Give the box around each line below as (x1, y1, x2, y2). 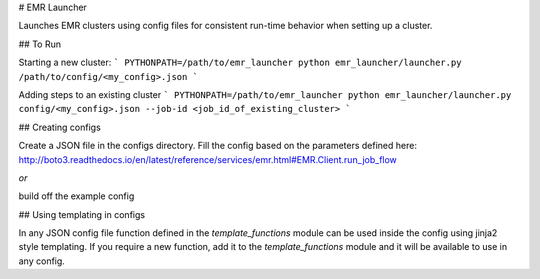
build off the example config (18, 190, 135, 202)
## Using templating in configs (18, 208, 145, 220)
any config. (18, 255, 65, 267)
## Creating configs (18, 121, 102, 133)
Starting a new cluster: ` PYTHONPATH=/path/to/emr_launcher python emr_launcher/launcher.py (18, 56, 462, 69)
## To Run (18, 38, 62, 50)
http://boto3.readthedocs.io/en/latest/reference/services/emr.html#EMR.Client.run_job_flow (18, 153, 397, 165)
